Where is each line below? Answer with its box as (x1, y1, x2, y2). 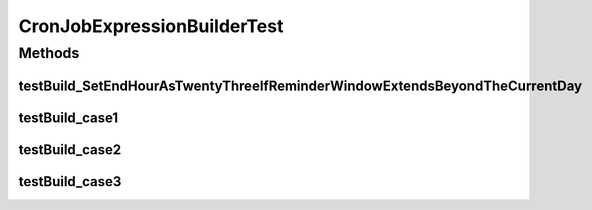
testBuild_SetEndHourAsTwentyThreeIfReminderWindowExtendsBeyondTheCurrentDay (18, 77, 583, 94)
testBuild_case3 (18, 173, 122, 190)
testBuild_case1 (18, 109, 119, 126)
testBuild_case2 (18, 141, 122, 158)
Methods (18, 44, 80, 62)
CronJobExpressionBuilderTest (18, 15, 284, 37)
